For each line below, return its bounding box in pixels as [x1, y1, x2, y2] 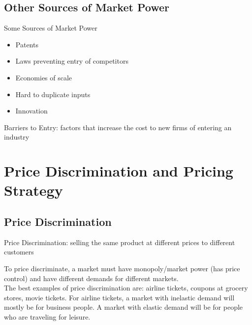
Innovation [15, 106, 48, 116]
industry [4, 132, 30, 142]
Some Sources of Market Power [4, 23, 97, 33]
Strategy [4, 180, 63, 200]
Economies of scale [15, 72, 72, 82]
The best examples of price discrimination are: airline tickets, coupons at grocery [4, 283, 248, 293]
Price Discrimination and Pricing [4, 161, 233, 181]
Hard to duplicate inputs [15, 89, 91, 99]
